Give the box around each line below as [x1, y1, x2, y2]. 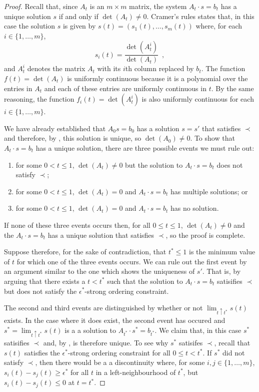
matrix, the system [129, 1, 187, 11]
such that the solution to [107, 275, 183, 286]
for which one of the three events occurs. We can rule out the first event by [16, 256, 247, 266]
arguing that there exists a [4, 275, 85, 286]
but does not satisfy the [4, 285, 77, 296]
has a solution [136, 123, 179, 133]
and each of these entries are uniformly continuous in [44, 83, 206, 93]
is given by [62, 21, 96, 31]
